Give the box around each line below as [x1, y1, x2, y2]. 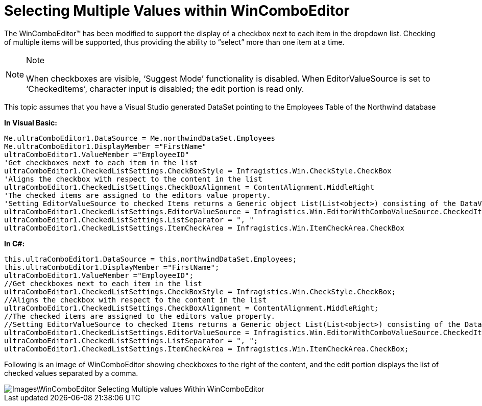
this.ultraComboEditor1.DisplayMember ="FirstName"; [4, 263, 220, 271]
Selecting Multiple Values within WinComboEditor [4, 2, 350, 19]
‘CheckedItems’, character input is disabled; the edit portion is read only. [26, 83, 304, 94]
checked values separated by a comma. [4, 368, 138, 377]
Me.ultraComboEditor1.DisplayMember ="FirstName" [4, 142, 207, 150]
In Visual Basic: [4, 118, 57, 127]
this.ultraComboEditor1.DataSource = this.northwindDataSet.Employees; [4, 255, 297, 263]
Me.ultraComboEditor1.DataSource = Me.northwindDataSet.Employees [4, 134, 276, 142]
